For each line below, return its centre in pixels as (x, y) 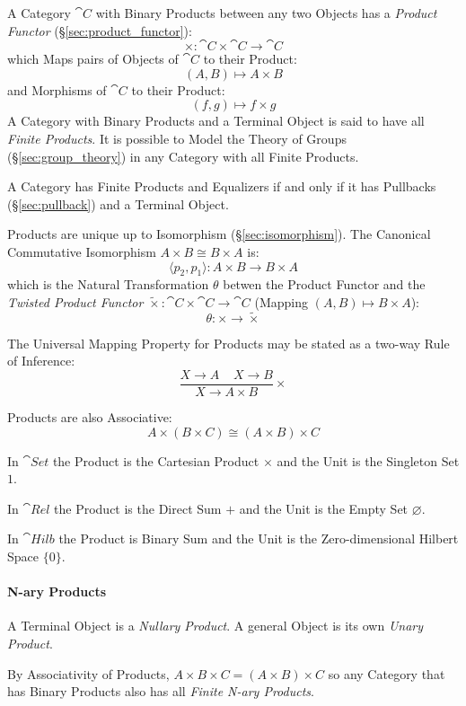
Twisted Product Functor (75, 301)
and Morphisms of (57, 89)
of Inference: (41, 361)
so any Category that (387, 673)
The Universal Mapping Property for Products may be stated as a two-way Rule (229, 343)
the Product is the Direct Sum (138, 508)
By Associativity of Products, (88, 673)
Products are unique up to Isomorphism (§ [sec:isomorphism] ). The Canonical (219, 234)
